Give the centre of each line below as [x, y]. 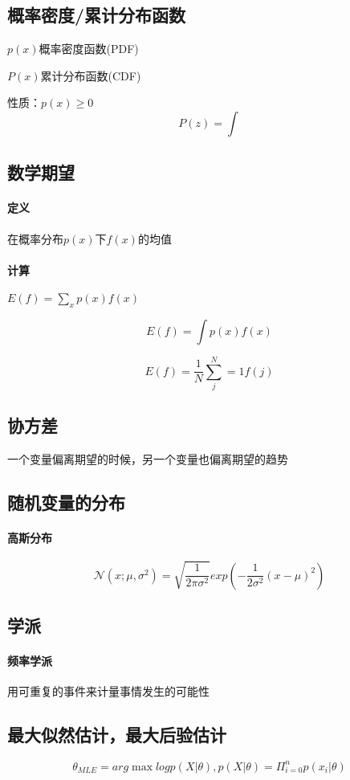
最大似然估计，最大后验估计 [117, 735]
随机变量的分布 [66, 502]
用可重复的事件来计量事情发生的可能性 [108, 691]
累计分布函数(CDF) [91, 75]
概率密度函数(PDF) [89, 49]
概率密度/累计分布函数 [97, 15]
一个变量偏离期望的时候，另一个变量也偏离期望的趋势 [148, 459]
